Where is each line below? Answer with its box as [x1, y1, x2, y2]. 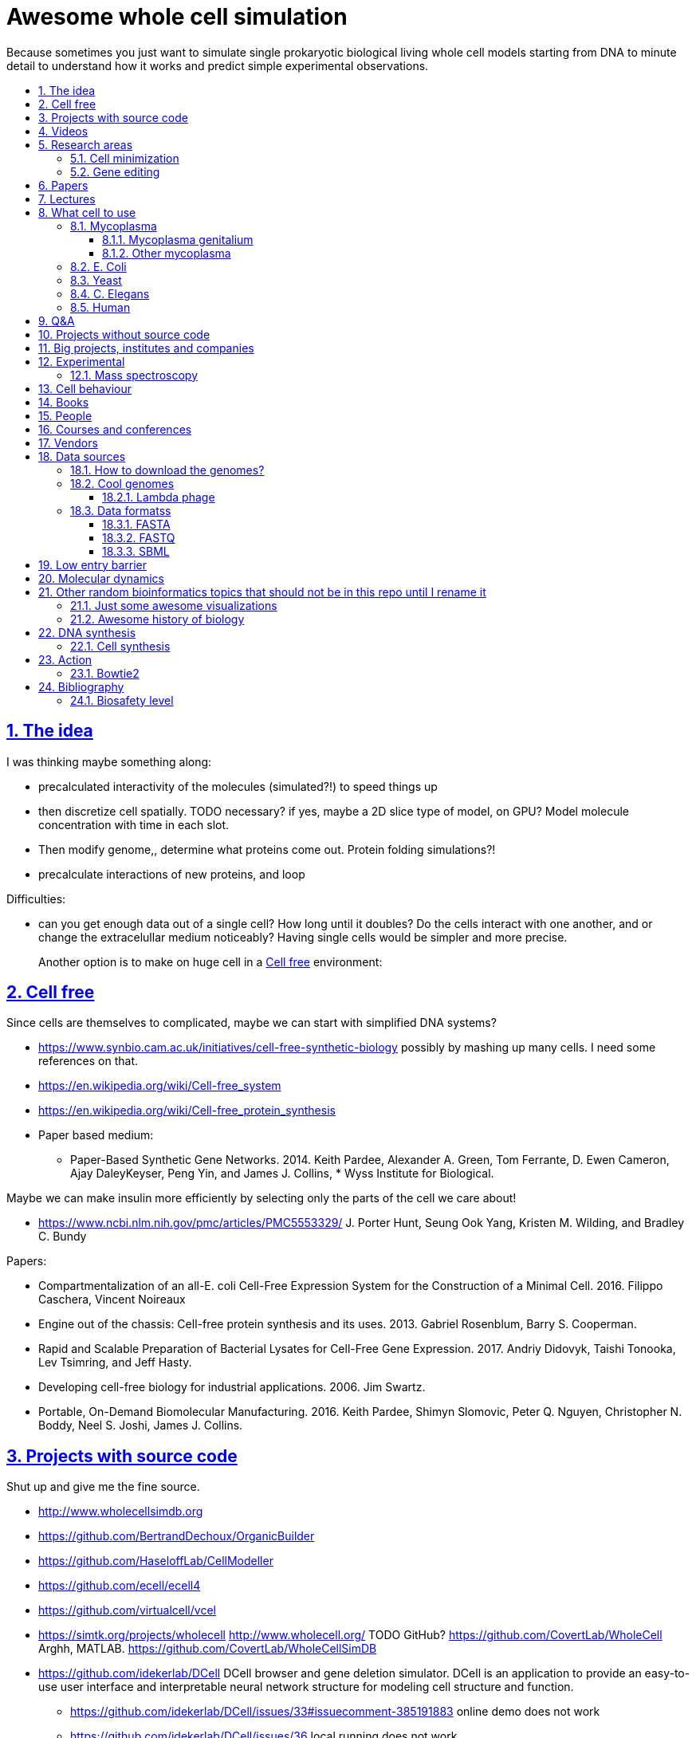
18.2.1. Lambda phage [102, 490, 215, 504]
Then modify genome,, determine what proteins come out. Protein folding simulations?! [38, 842, 496, 856]
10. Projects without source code [38, 327, 210, 341]
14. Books [38, 395, 89, 409]
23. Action [38, 652, 92, 666]
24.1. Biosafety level [70, 693, 174, 707]
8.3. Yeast [70, 273, 122, 287]
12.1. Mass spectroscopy [70, 368, 199, 382]
